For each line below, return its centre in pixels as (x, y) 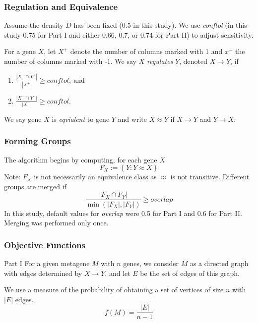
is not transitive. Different (210, 177)
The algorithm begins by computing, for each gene (81, 159)
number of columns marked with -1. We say (70, 61)
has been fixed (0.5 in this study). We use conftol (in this (160, 25)
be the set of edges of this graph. (190, 273)
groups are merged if (35, 186)
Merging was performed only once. (56, 223)
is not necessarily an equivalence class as (95, 177)
